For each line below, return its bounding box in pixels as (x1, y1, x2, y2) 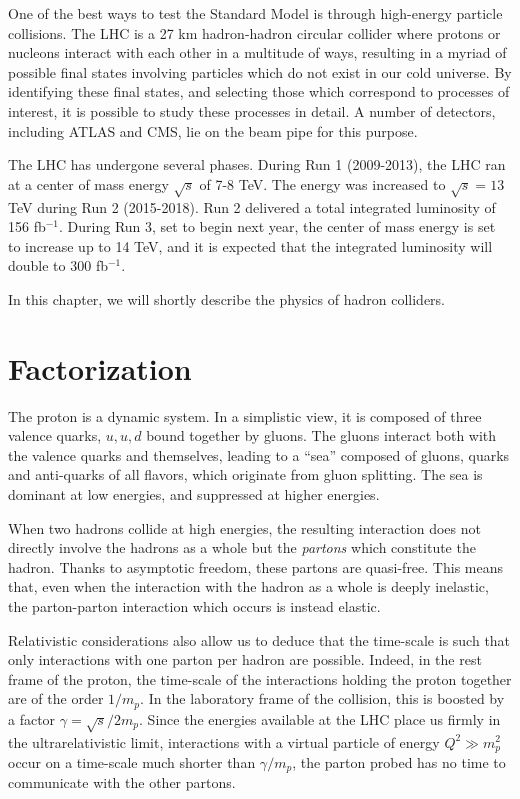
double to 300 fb (8, 255, 108, 276)
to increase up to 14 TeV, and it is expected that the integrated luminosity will (8, 235, 493, 256)
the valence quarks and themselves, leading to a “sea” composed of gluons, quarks (8, 444, 510, 465)
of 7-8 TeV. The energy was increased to (199, 173, 446, 194)
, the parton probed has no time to (292, 752, 506, 772)
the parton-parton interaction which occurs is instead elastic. (8, 595, 381, 616)
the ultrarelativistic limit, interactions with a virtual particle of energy (8, 731, 440, 752)
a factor (8, 708, 56, 729)
